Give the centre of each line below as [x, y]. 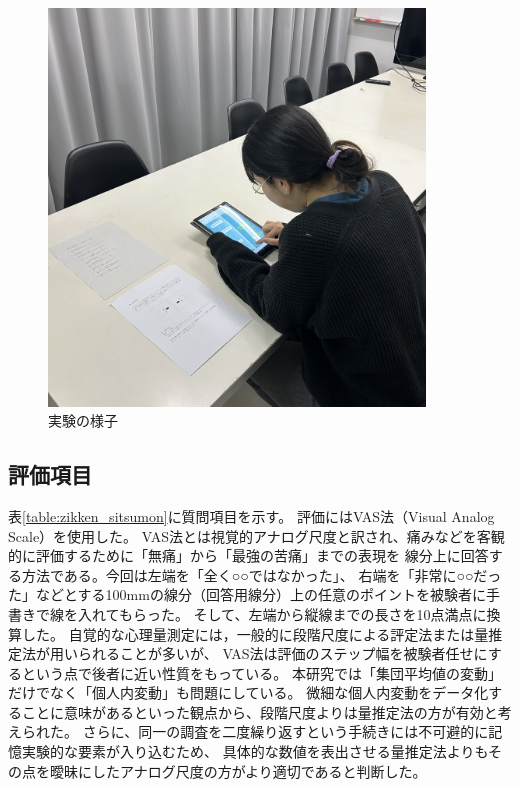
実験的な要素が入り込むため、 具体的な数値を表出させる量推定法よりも [255, 751]
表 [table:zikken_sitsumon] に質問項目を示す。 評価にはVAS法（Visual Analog [251, 515]
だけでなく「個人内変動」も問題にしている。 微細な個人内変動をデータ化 [248, 692]
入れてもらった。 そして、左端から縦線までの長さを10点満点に [282, 613]
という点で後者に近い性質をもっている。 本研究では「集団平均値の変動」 [261, 672]
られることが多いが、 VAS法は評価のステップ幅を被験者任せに [282, 653]
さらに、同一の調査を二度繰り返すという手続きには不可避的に [285, 731]
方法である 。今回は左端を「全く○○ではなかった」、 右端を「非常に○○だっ [261, 574]
